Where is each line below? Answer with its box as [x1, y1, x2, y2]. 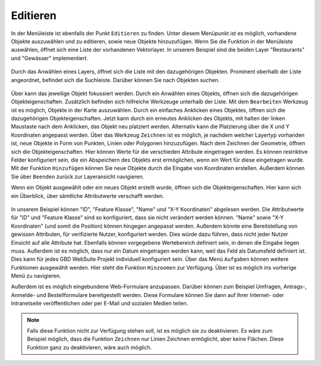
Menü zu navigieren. [11, 272, 62, 279]
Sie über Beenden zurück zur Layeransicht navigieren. [11, 173, 144, 180]
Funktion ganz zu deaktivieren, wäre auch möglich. [27, 343, 152, 351]
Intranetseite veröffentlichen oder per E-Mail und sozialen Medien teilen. [11, 300, 188, 307]
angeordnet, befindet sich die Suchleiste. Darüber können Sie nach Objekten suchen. [11, 76, 220, 83]
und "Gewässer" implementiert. [11, 54, 89, 62]
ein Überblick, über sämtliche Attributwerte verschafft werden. [11, 192, 165, 199]
